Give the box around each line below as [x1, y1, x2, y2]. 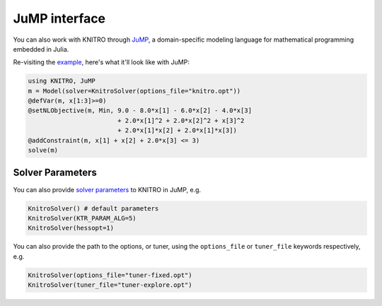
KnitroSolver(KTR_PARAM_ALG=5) [28, 214, 137, 222]
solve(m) [28, 146, 59, 155]
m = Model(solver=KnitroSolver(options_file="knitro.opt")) [28, 87, 241, 95]
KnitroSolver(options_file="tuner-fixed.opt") [28, 271, 192, 279]
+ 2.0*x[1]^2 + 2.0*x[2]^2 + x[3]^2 [117, 117, 245, 124]
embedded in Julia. [13, 45, 69, 53]
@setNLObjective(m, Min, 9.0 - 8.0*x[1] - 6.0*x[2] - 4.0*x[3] [28, 107, 253, 114]
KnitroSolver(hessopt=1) [28, 224, 115, 233]
